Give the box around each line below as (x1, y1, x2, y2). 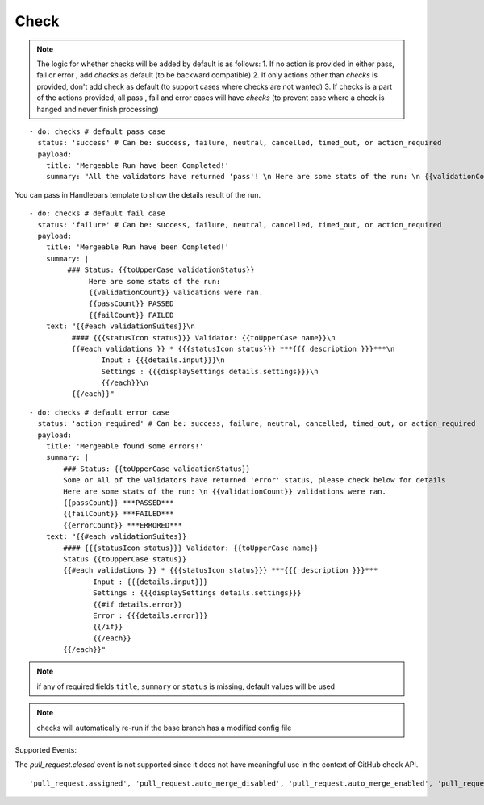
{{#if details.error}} (93, 599, 183, 609)
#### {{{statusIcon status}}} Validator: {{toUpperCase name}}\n (71, 333, 336, 342)
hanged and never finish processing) (36, 104, 159, 114)
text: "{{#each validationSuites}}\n (45, 322, 195, 331)
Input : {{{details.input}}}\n (101, 356, 225, 365)
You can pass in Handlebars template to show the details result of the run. (15, 190, 261, 199)
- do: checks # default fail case (29, 209, 165, 218)
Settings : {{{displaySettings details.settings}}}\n (101, 367, 319, 376)
